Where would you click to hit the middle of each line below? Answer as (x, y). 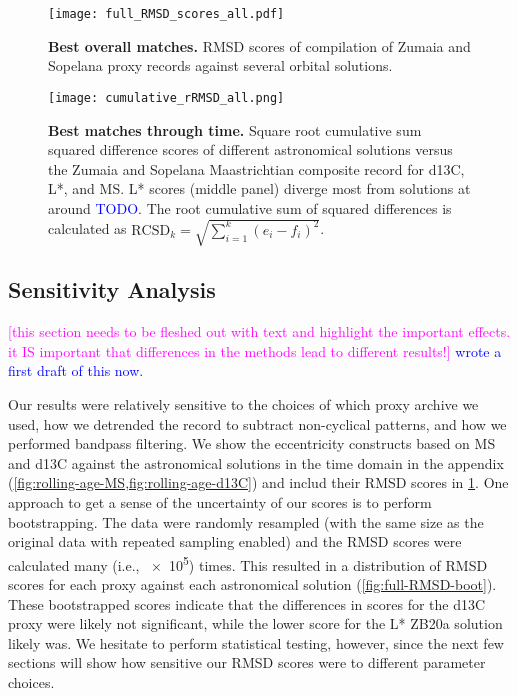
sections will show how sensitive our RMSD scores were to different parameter (247, 662)
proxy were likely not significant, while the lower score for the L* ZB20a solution (255, 623)
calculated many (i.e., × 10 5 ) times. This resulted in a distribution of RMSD (248, 563)
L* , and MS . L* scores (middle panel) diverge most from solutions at (259, 188)
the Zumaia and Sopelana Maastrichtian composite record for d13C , (256, 168)
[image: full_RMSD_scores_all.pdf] (166, 14)
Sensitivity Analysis (112, 289)
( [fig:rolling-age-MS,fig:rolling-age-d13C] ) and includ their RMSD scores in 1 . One (258, 482)
